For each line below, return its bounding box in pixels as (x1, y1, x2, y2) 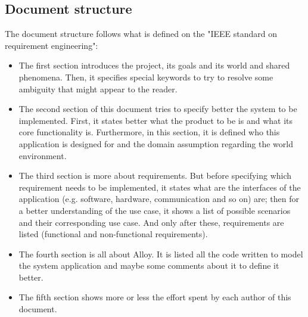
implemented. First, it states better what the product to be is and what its (18, 114, 293, 126)
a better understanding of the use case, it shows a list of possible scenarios (18, 204, 291, 216)
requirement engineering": (5, 39, 98, 51)
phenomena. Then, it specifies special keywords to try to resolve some (18, 70, 273, 83)
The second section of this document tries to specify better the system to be (18, 102, 297, 115)
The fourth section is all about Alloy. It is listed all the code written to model (18, 247, 303, 260)
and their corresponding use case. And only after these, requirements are (18, 216, 284, 228)
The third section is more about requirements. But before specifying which (18, 169, 292, 182)
